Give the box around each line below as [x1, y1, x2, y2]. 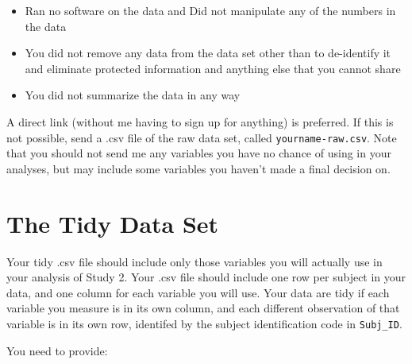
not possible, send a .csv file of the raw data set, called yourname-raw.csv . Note [6, 129, 397, 145]
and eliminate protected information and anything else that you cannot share [25, 60, 401, 76]
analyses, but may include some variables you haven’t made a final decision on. [6, 160, 391, 176]
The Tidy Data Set [6, 207, 219, 239]
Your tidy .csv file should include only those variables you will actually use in [6, 253, 383, 269]
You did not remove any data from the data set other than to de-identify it [25, 45, 391, 61]
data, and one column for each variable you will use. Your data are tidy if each [6, 284, 390, 300]
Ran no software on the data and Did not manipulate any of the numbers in [25, 2, 396, 18]
